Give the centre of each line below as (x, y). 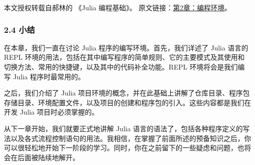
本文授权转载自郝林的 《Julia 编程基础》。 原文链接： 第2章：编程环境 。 (118, 7)
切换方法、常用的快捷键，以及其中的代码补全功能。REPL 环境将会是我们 (121, 67)
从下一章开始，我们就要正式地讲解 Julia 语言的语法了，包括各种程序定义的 (124, 128)
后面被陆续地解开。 (48, 157)
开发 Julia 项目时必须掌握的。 (51, 112)
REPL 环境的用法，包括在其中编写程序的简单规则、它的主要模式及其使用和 (124, 57)
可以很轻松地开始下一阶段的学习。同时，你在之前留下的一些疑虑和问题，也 (124, 148)
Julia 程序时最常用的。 (49, 76)
